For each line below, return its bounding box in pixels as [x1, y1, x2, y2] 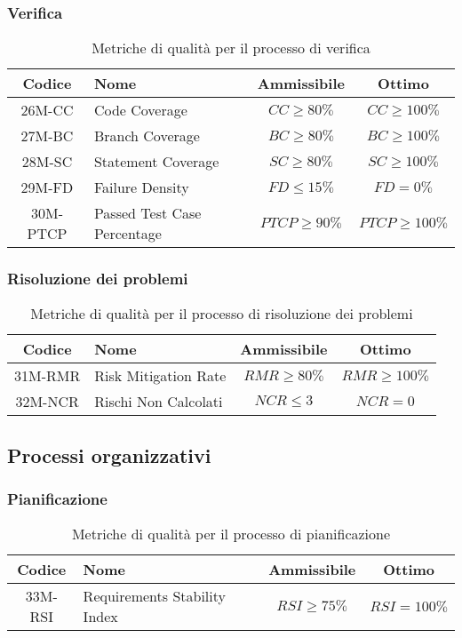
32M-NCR [15, 391, 79, 412]
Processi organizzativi [7, 441, 211, 468]
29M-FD [20, 177, 74, 198]
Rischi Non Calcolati [94, 391, 223, 412]
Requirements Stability [83, 586, 226, 607]
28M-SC [21, 151, 73, 172]
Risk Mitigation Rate [94, 365, 227, 387]
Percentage [93, 223, 162, 244]
